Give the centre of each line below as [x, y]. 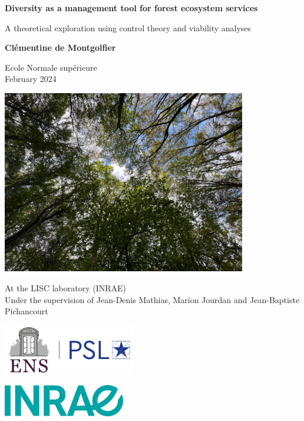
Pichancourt [27, 311]
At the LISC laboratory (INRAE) [66, 287]
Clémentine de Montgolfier [60, 47]
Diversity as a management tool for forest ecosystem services [131, 8]
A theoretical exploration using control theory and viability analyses [128, 27]
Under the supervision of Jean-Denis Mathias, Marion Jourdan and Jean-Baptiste [152, 299]
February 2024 [31, 79]
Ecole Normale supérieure [51, 67]
